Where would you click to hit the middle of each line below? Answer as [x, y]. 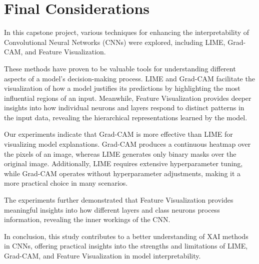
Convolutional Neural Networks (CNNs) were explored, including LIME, [115, 42]
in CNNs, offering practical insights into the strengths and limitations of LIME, [126, 246]
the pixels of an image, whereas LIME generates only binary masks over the [120, 153]
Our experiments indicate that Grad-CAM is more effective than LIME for [118, 134]
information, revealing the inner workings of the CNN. [87, 219]
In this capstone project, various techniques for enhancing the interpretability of [127, 32]
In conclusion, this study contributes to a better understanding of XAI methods [126, 236]
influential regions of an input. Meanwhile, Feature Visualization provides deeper [128, 98]
